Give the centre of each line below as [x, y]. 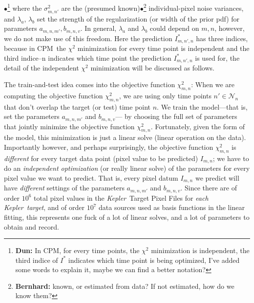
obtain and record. [32, 226]
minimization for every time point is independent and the [163, 48]
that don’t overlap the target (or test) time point [77, 106]
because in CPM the [35, 48]
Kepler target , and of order [44, 207]
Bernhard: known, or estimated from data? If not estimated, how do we [125, 286]
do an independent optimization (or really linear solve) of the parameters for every [127, 168]
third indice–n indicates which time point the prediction [88, 58]
